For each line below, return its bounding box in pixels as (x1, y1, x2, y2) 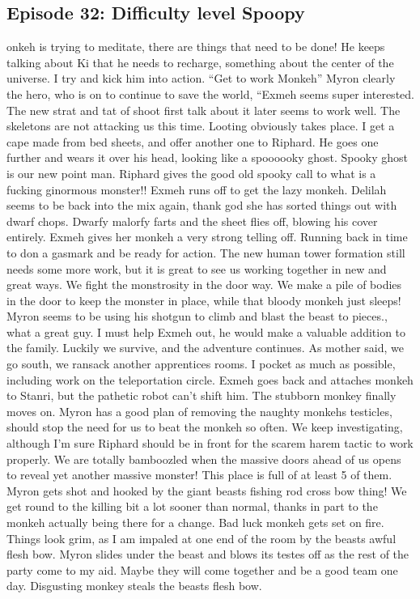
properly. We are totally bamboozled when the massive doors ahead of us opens (6, 450, 401, 467)
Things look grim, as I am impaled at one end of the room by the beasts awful (6, 529, 397, 546)
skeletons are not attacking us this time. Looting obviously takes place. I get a (6, 117, 395, 134)
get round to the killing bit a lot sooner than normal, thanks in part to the (6, 498, 378, 515)
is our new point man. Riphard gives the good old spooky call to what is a (6, 164, 376, 181)
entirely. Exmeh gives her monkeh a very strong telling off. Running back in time (6, 228, 408, 245)
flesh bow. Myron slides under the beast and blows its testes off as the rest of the (6, 546, 409, 563)
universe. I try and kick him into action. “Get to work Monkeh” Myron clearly (6, 70, 396, 87)
